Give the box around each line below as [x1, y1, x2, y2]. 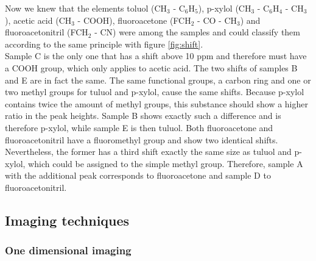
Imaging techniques [5, 210, 130, 229]
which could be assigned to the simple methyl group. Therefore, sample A [28, 157, 303, 170]
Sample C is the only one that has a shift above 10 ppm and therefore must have [5, 49, 307, 62]
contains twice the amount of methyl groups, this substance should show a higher [5, 97, 308, 110]
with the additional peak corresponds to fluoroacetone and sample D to [5, 169, 271, 182]
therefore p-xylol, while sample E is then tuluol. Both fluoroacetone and [5, 121, 273, 134]
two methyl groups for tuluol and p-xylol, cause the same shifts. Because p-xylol [5, 85, 304, 98]
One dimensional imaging [5, 243, 132, 258]
